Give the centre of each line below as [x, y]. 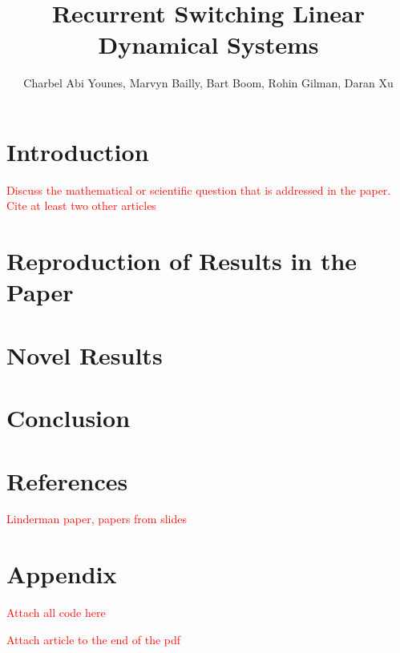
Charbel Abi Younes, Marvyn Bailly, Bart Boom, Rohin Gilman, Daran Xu [208, 83]
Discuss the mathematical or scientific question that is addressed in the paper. [199, 189]
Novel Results [85, 355]
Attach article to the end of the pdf [94, 639]
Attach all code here [56, 613]
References [67, 480]
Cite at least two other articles [81, 206]
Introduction [78, 151]
